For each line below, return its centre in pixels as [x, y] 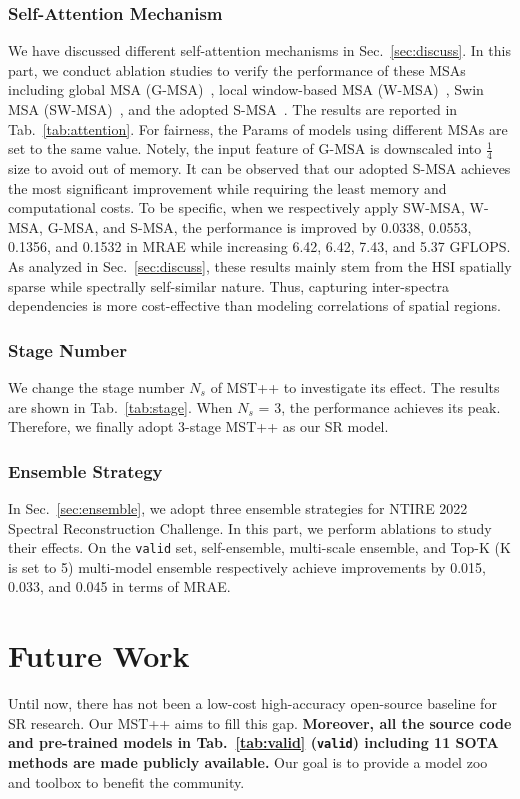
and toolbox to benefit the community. [126, 781]
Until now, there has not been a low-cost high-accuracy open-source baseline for [252, 703]
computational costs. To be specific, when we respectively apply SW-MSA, [236, 207]
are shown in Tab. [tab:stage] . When [120, 406]
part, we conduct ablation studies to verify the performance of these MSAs [237, 69]
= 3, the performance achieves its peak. [379, 406]
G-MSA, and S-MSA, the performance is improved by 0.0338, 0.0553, [259, 226]
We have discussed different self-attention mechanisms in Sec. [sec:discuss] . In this [259, 50]
